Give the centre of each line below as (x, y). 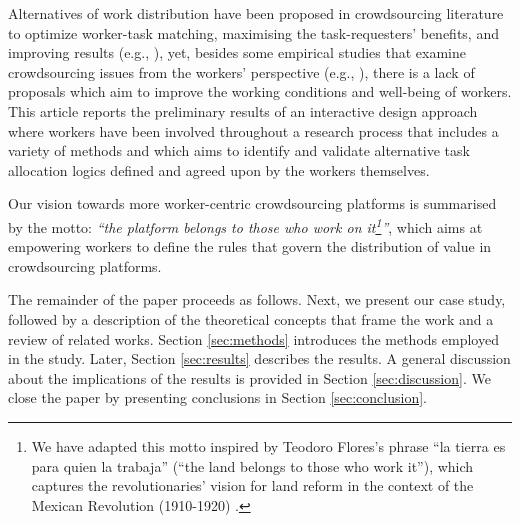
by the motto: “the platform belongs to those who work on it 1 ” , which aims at (245, 225)
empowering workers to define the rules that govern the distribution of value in (250, 246)
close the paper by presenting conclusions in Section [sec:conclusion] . (218, 397)
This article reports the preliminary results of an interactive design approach (243, 110)
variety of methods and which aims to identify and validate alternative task (239, 150)
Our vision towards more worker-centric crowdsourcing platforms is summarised (252, 203)
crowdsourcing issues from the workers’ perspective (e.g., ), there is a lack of (241, 71)
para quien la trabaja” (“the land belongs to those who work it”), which (252, 465)
